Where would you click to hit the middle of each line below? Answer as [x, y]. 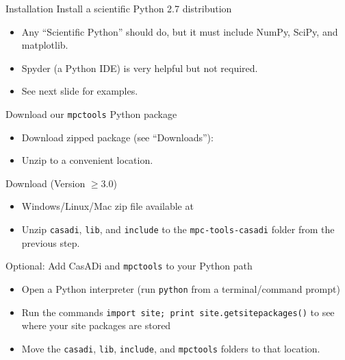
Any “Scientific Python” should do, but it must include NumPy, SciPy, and [180, 31]
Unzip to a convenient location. [87, 160]
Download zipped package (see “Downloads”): [117, 137]
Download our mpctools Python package [91, 113]
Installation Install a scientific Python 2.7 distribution [119, 8]
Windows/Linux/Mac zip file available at [107, 206]
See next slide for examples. [80, 91]
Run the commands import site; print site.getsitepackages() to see [178, 312]
